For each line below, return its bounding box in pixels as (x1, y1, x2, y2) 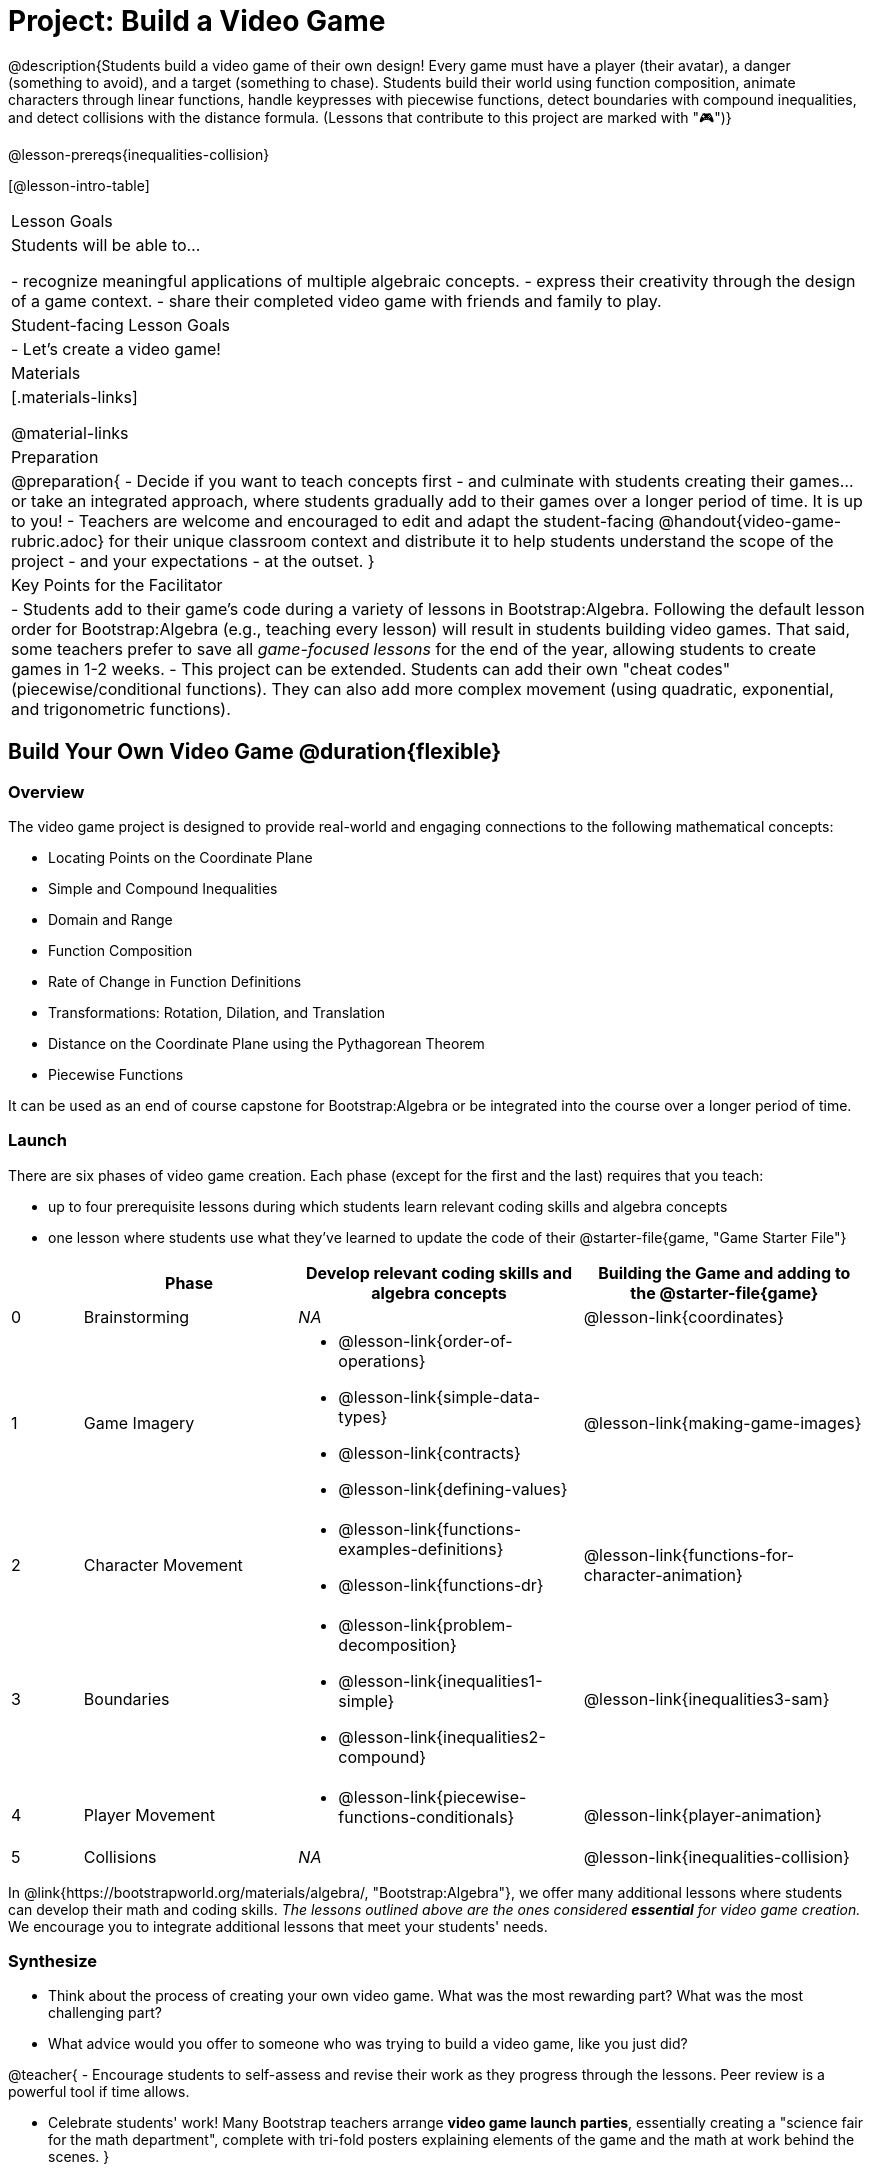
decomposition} (338, 1634, 457, 1655)
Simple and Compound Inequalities (48, 879, 278, 897)
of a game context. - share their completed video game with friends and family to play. (11, 290, 662, 311)
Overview (8, 781, 85, 802)
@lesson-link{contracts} (338, 1442, 521, 1463)
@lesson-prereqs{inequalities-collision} (8, 145, 270, 163)
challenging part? (48, 2004, 162, 2022)
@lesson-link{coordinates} (583, 1306, 785, 1327)
